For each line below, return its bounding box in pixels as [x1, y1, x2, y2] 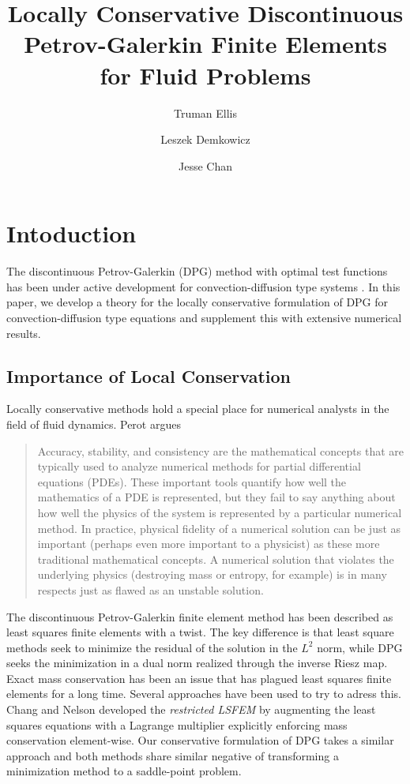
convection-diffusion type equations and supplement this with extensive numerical [6, 309, 402, 325]
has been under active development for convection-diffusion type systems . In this [6, 278, 401, 294]
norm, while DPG [317, 639, 403, 655]
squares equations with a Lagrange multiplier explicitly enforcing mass [6, 716, 348, 733]
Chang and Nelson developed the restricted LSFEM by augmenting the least [6, 701, 376, 718]
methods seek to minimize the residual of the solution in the [6, 639, 298, 655]
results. [6, 324, 41, 341]
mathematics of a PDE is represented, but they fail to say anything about [37, 489, 396, 505]
